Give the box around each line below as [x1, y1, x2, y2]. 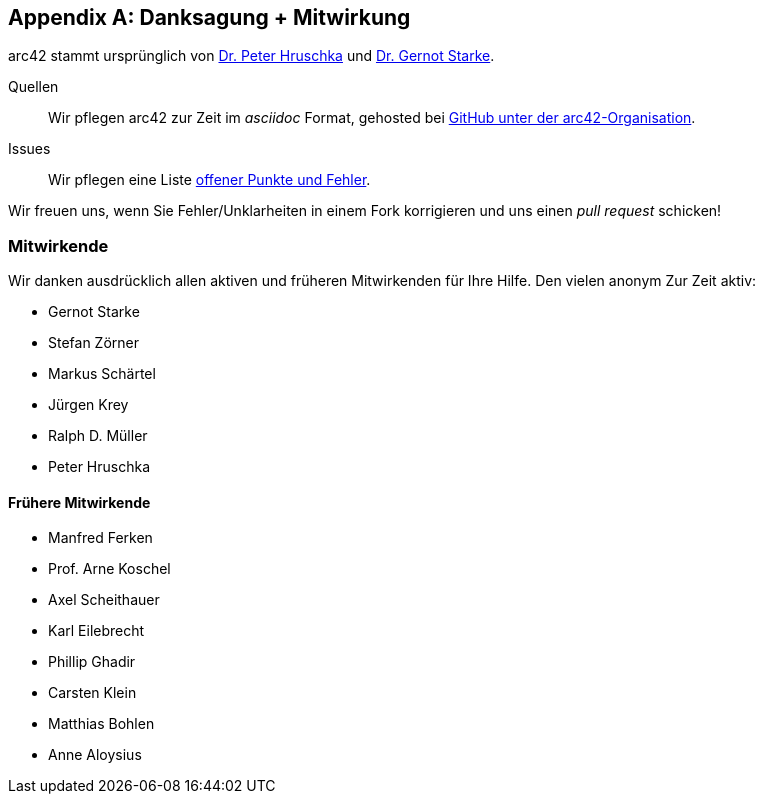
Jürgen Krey [48, 396, 129, 414]
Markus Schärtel [48, 365, 156, 383]
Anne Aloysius [48, 746, 142, 764]
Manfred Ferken [48, 529, 153, 547]
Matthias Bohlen [48, 715, 155, 733]
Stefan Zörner [48, 334, 140, 352]
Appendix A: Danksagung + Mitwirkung [8, 5, 411, 30]
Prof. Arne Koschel [48, 560, 171, 578]
